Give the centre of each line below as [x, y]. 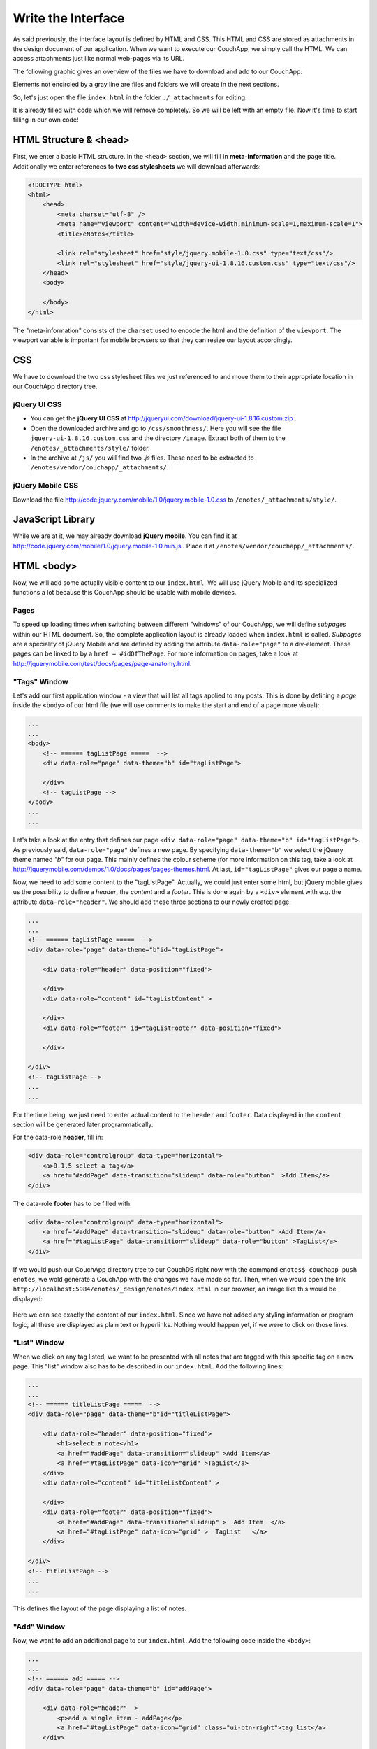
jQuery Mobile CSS [46, 486]
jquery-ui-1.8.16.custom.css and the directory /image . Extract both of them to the [158, 438]
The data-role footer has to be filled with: [72, 1203]
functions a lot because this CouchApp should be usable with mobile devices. [125, 593]
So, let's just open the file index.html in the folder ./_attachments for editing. [130, 97]
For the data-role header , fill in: [58, 1138]
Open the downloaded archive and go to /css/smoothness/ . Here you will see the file [156, 428]
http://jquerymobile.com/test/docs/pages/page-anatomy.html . [102, 663]
